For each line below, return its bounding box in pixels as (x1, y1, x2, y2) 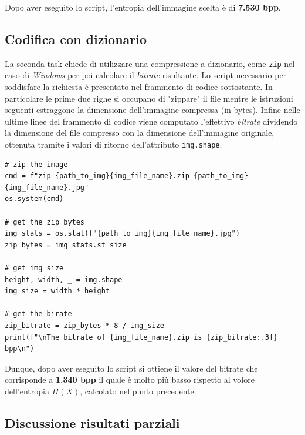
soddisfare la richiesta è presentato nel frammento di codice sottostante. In (5, 81, 273, 93)
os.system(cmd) (5, 195, 64, 203)
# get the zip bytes (5, 217, 85, 226)
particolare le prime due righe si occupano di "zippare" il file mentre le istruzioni (5, 92, 293, 104)
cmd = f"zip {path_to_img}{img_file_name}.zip (5, 172, 189, 180)
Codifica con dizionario (5, 29, 147, 48)
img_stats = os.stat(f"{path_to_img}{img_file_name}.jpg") (5, 229, 240, 238)
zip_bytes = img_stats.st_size (5, 240, 127, 249)
